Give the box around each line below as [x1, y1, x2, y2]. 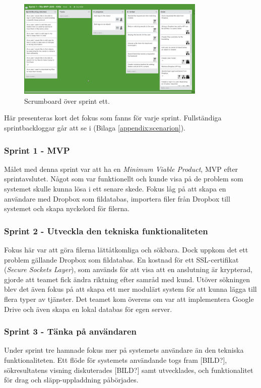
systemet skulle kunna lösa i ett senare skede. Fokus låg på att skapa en [4, 183, 226, 193]
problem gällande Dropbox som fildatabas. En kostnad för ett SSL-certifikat [4, 254, 239, 265]
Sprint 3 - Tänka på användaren [4, 325, 137, 338]
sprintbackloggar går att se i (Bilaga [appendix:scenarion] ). [4, 122, 185, 133]
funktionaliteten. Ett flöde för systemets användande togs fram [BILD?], [4, 354, 227, 365]
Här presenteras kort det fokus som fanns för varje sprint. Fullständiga [4, 112, 222, 123]
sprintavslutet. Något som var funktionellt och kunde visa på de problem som [4, 173, 243, 184]
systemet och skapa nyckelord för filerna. [4, 203, 130, 214]
